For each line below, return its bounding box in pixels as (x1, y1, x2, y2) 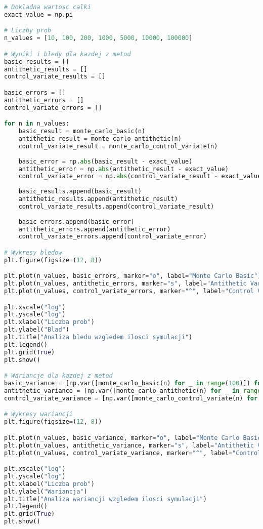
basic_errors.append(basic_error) (18, 218, 135, 225)
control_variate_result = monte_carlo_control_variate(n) (18, 142, 218, 150)
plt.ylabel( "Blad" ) (4, 326, 69, 334)
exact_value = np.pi (4, 11, 73, 18)
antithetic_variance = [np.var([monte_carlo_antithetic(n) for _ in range (4, 387, 261, 394)
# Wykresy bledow (4, 249, 62, 256)
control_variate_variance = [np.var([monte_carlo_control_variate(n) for (4, 394, 258, 402)
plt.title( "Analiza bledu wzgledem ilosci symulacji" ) (4, 334, 193, 341)
